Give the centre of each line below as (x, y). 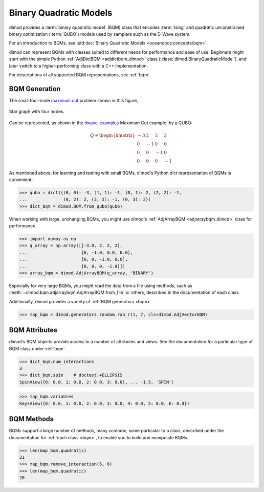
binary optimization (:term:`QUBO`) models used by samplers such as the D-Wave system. (100, 34)
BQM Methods (31, 419)
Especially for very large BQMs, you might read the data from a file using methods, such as (101, 286)
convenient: (21, 179)
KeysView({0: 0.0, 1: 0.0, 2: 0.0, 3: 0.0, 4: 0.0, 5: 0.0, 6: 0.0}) (104, 403)
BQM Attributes (33, 330)
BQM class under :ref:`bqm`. (37, 348)
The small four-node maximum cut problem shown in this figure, (74, 100)
